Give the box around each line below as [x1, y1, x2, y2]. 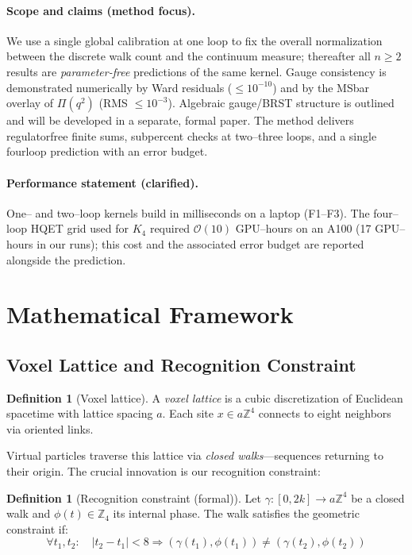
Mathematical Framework [6, 298, 294, 330]
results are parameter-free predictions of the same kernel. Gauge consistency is [6, 63, 387, 79]
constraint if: [6, 520, 68, 537]
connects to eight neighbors [258, 405, 391, 422]
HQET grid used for [30, 220, 129, 237]
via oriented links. [6, 420, 94, 437]
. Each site [162, 405, 214, 422]
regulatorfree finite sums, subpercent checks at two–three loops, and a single [6, 127, 377, 144]
